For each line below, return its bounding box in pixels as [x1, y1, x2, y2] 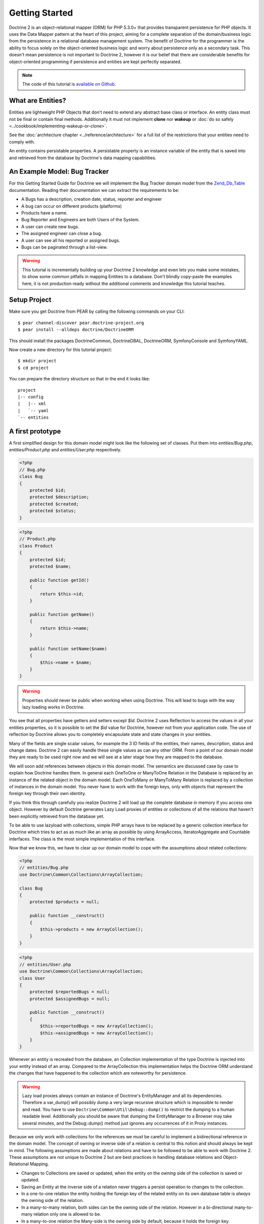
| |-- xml [18, 401, 46, 406]
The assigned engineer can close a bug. [21, 231, 102, 236]
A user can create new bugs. [21, 223, 80, 230]
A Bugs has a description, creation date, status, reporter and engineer [21, 196, 162, 202]
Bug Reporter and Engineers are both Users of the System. [21, 217, 140, 223]
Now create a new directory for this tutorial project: [9, 347, 112, 353]
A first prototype [9, 427, 61, 435]
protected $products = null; [29, 899, 100, 905]
